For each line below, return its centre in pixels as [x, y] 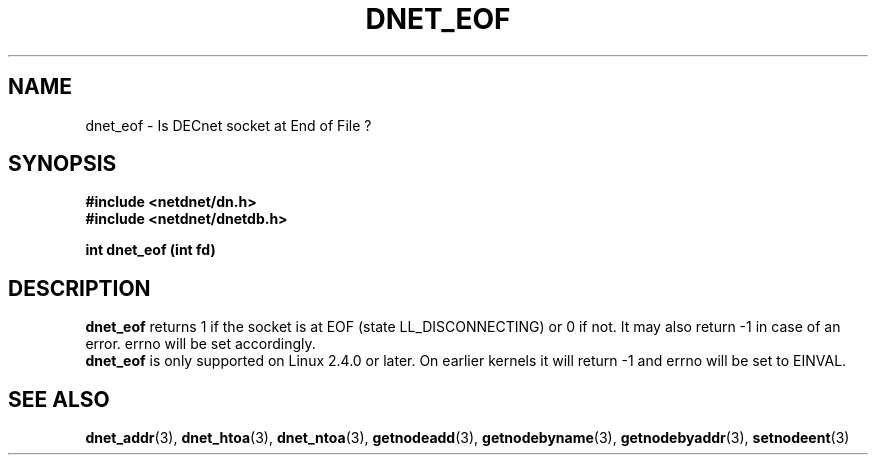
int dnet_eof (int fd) [150, 250]
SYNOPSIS [62, 164]
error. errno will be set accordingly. [200, 344]
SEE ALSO [59, 399]
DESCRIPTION [79, 288]
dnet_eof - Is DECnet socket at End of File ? [228, 125]
